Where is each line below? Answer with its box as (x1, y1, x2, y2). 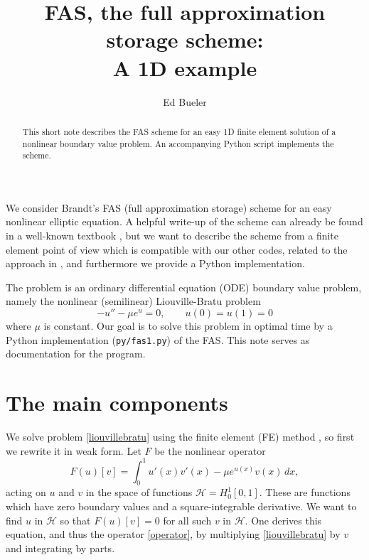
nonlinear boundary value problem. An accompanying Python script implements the (22, 137, 334, 149)
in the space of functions (85, 485, 193, 500)
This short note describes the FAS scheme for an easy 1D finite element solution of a (22, 125, 336, 137)
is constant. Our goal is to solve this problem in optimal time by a (43, 318, 333, 333)
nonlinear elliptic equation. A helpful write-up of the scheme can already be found (6, 214, 363, 229)
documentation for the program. (6, 346, 146, 361)
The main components (6, 388, 228, 417)
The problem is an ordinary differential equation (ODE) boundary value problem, (6, 279, 362, 294)
